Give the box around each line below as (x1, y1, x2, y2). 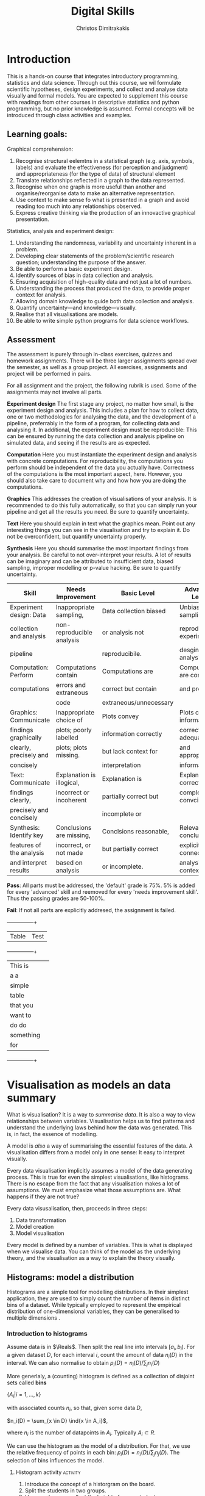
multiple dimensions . (7, 1314, 60, 1322)
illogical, (55, 779, 80, 787)
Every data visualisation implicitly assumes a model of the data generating (7, 1167, 193, 1174)
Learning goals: (7, 129, 68, 140)
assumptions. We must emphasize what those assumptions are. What (7, 1187, 181, 1194)
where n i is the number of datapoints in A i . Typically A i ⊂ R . (7, 1429, 156, 1438)
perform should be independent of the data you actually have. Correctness (7, 464, 195, 471)
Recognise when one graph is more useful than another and (15, 183, 166, 190)
